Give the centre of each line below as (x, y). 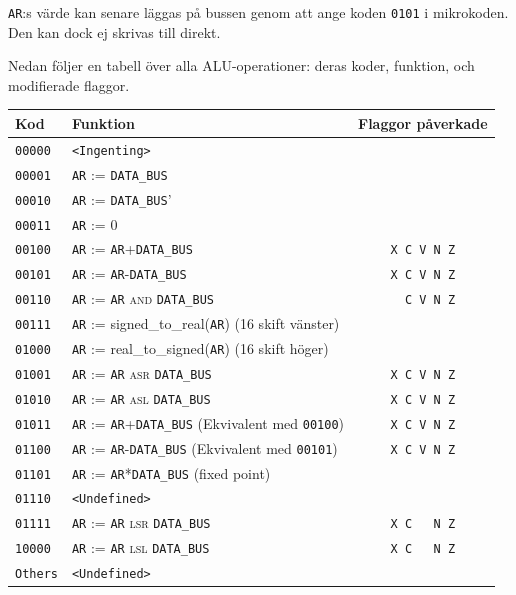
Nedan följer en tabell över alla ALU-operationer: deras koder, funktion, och (241, 65)
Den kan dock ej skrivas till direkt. (114, 31)
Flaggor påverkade (423, 122)
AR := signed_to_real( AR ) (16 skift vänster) (205, 323)
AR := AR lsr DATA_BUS (141, 522)
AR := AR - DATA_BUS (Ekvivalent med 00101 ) (204, 447)
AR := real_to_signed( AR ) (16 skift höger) (200, 348)
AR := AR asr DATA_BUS (141, 372)
